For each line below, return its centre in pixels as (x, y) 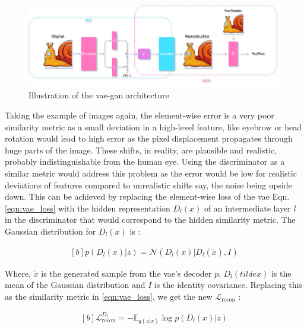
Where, (18, 273)
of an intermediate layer (247, 208)
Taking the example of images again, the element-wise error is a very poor (140, 115)
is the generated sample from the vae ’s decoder (126, 273)
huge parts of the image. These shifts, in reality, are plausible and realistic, (141, 150)
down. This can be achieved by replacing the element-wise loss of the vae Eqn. (147, 196)
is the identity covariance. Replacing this (228, 285)
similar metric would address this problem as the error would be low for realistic (151, 173)
